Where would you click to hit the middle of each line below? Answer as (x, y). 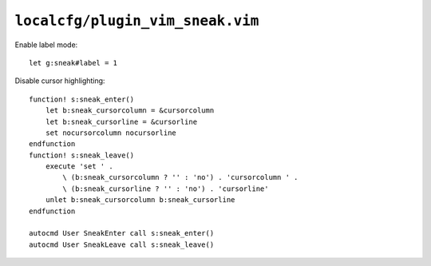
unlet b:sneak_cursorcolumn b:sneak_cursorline (140, 200)
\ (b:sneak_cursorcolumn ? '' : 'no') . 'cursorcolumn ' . (180, 177)
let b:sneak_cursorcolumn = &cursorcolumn (130, 111)
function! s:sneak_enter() (82, 99)
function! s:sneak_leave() (82, 155)
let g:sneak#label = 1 (73, 63)
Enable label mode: (46, 45)
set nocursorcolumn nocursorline (111, 133)
